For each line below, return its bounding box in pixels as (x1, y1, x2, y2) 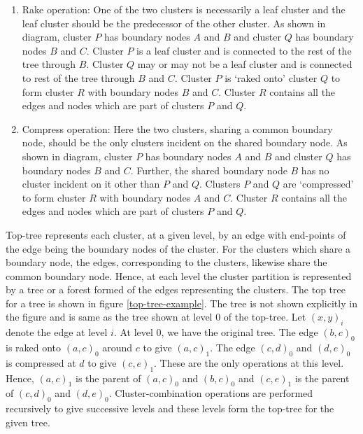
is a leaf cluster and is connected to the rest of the (136, 43, 352, 57)
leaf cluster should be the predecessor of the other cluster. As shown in (22, 15, 326, 30)
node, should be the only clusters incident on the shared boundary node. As (22, 135, 348, 150)
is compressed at (6, 355, 76, 370)
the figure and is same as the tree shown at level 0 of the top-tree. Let (6, 309, 306, 324)
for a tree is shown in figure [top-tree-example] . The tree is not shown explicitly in (6, 295, 357, 310)
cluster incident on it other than (22, 176, 160, 191)
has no (301, 162, 329, 177)
